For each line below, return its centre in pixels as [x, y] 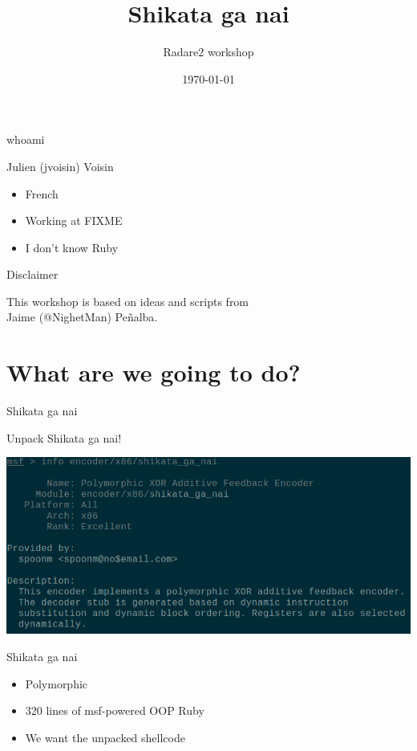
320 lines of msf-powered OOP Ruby [115, 710]
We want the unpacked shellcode [105, 737]
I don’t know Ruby [72, 247]
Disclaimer [32, 274]
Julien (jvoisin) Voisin [60, 166]
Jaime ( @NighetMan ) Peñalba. [82, 317]
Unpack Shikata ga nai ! [64, 437]
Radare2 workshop [208, 52]
